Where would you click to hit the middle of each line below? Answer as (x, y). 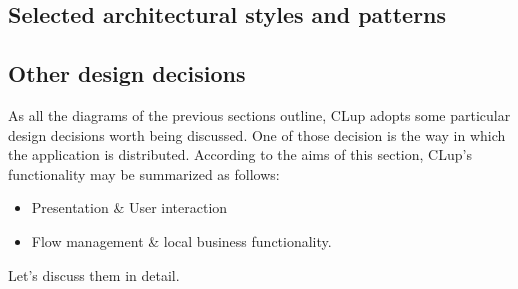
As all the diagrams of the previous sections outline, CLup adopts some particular (259, 114)
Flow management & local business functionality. (181, 240)
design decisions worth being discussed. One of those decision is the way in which (257, 134)
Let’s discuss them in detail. (94, 274)
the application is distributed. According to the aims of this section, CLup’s (240, 154)
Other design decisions (127, 73)
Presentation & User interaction (129, 207)
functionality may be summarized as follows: (144, 173)
